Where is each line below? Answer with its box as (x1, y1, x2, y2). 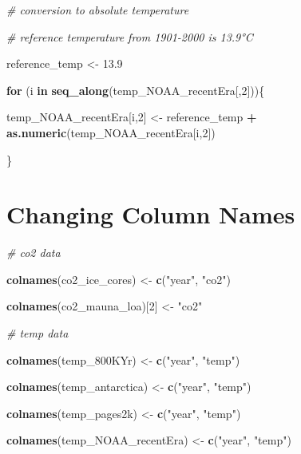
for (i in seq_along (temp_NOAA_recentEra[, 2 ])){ (6, 81, 265, 98)
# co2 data (6, 244, 61, 261)
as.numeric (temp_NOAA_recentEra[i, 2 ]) (6, 124, 216, 140)
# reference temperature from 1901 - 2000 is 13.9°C (6, 28, 253, 45)
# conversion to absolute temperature (6, 2, 189, 18)
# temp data (6, 325, 69, 341)
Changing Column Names (6, 198, 295, 231)
